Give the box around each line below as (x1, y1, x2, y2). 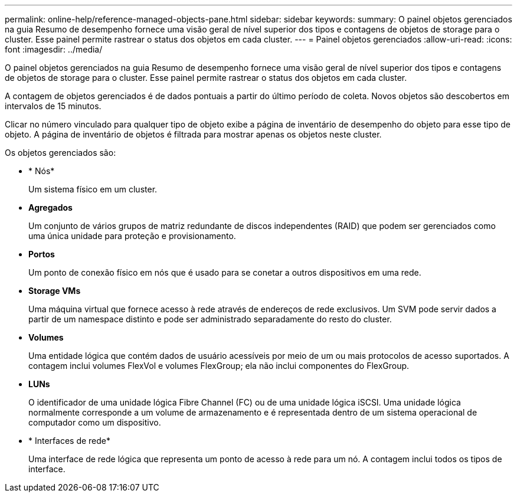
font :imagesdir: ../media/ (5, 44, 103, 54)
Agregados (28, 202, 73, 212)
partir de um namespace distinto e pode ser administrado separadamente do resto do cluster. (28, 314, 392, 324)
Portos (28, 249, 55, 259)
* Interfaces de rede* (28, 436, 111, 446)
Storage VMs (28, 286, 81, 296)
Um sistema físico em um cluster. (28, 184, 158, 194)
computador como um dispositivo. (28, 417, 161, 427)
